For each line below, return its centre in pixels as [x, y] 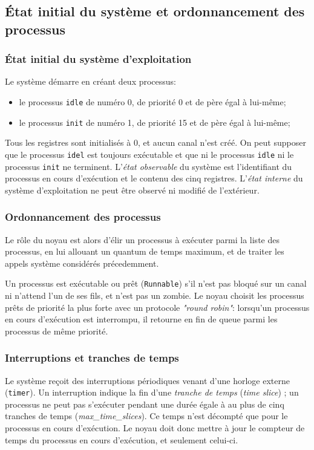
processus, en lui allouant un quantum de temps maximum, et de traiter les [145, 251]
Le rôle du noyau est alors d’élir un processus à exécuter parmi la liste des [142, 239]
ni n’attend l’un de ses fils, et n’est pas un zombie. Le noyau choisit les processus [155, 295]
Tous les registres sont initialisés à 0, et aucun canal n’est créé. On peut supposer [155, 142]
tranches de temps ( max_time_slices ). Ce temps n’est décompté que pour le [146, 416]
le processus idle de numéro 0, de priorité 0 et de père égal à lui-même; [152, 101]
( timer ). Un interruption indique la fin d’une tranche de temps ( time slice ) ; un [152, 392]
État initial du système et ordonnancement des [155, 11]
